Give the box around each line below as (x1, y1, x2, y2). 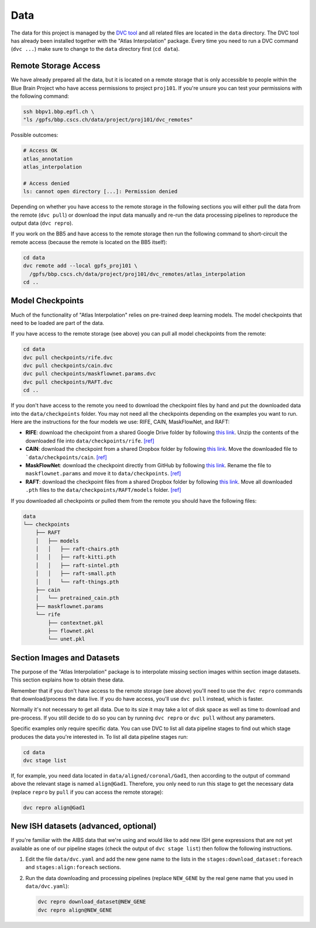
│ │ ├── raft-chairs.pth (35, 546, 119, 553)
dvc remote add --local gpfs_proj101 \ (23, 262, 138, 269)
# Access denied (23, 180, 70, 187)
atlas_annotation (23, 155, 73, 162)
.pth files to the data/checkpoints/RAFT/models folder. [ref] (25, 487, 181, 494)
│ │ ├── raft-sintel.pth (35, 562, 119, 569)
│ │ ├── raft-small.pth (35, 570, 116, 577)
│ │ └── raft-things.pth (35, 578, 119, 585)
